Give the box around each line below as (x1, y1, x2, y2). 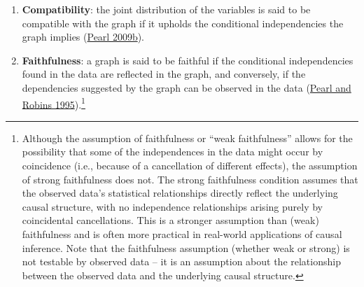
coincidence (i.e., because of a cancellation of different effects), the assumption (22, 158, 358, 172)
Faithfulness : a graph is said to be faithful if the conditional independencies (22, 52, 353, 67)
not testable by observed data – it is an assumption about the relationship (22, 254, 341, 269)
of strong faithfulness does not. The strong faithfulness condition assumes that (22, 171, 358, 186)
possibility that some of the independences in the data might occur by (22, 144, 323, 159)
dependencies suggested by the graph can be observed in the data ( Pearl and (22, 80, 351, 94)
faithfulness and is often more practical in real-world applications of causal (22, 226, 342, 241)
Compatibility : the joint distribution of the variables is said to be (22, 2, 311, 16)
